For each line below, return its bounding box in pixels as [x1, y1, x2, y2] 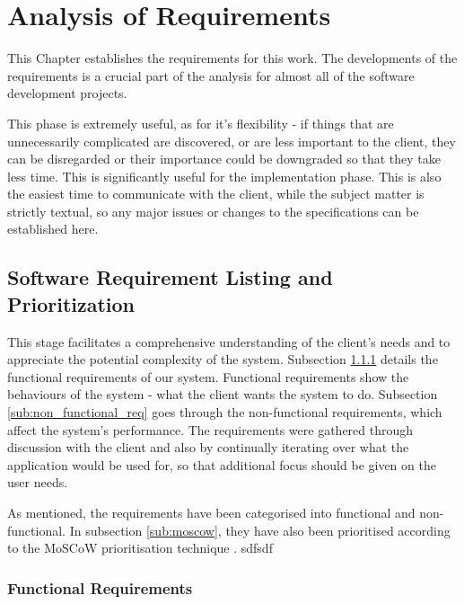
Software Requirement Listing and [7, 263, 333, 291]
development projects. [7, 84, 127, 102]
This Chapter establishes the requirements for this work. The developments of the [7, 49, 458, 67]
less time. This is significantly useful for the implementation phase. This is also [7, 166, 442, 185]
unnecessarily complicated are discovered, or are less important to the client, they [7, 131, 456, 150]
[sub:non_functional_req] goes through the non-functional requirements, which [7, 403, 442, 422]
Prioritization [7, 289, 136, 317]
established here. [7, 219, 99, 238]
